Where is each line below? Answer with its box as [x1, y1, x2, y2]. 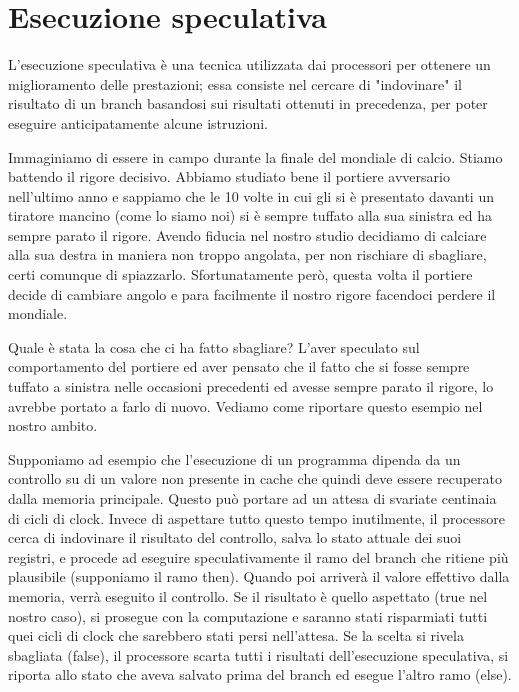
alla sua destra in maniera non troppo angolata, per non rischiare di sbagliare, [8, 244, 487, 265]
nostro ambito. [8, 415, 98, 436]
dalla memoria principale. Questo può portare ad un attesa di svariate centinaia [8, 488, 497, 508]
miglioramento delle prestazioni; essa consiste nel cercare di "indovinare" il [8, 73, 462, 94]
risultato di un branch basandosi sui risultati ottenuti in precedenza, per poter [8, 93, 488, 114]
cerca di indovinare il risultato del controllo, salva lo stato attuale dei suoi [8, 527, 462, 548]
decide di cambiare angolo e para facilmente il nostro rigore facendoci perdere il [8, 283, 496, 304]
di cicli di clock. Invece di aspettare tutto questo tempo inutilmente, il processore [8, 507, 505, 528]
